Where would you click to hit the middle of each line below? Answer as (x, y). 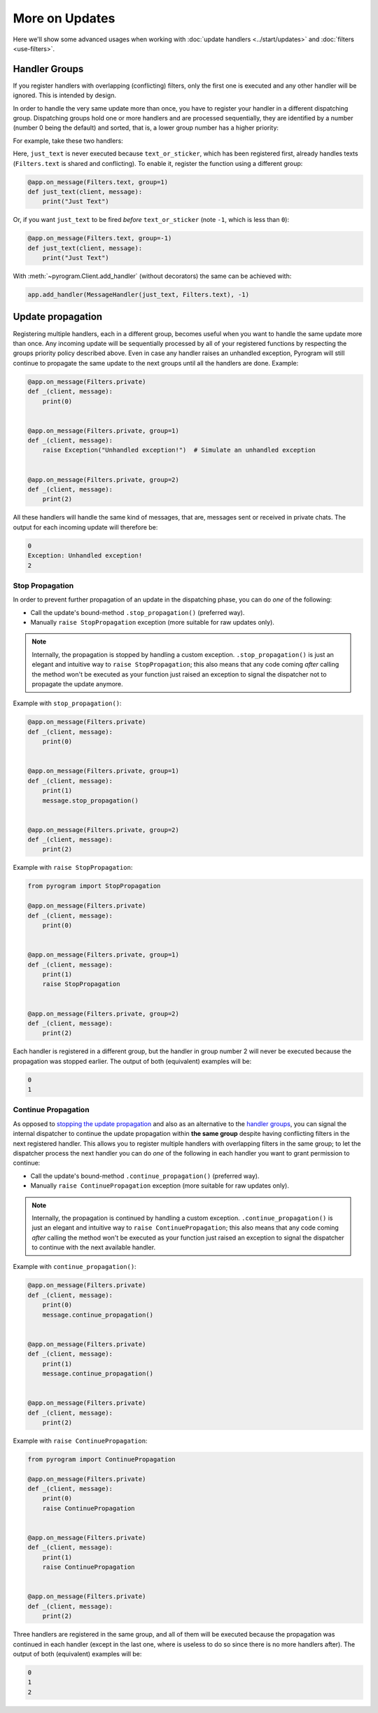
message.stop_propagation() (91, 800)
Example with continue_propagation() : (75, 1267)
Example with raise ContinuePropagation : (80, 1441)
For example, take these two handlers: (68, 141)
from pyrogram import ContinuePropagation (101, 1459)
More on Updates (64, 18)
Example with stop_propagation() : (67, 703)
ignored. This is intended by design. (65, 95)
